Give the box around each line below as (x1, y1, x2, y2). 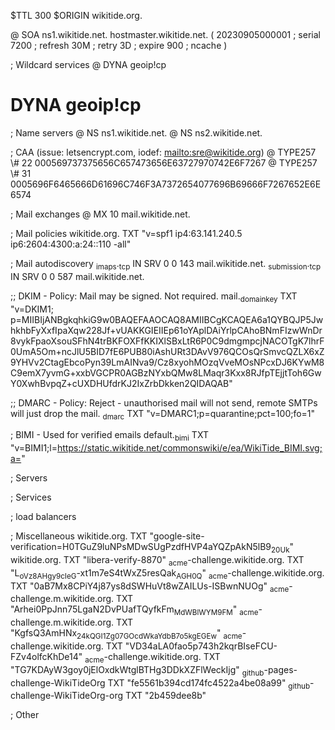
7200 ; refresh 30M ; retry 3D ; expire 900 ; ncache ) (10, 40, 228, 51)
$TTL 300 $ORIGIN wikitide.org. (10, 10, 143, 21)
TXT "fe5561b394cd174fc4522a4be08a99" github (107, 676, 311, 691)
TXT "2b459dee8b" (124, 690, 207, 702)
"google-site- (149, 530, 205, 542)
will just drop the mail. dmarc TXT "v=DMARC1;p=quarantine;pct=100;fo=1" (10, 407, 316, 422)
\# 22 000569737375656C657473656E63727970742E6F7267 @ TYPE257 (10, 156, 318, 169)
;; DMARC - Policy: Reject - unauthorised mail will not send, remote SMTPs (10, 396, 318, 409)
